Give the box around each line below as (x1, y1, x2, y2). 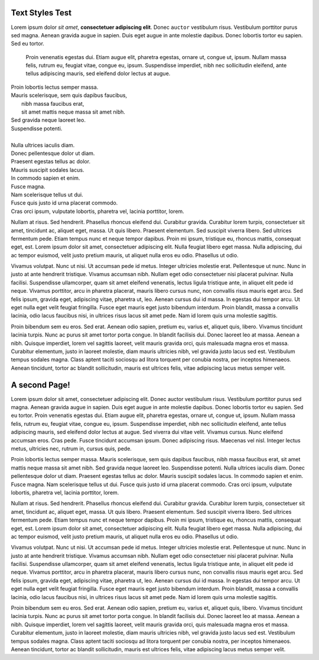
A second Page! (11, 380, 70, 390)
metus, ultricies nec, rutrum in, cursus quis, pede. (11, 445, 132, 452)
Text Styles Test (11, 8, 72, 18)
